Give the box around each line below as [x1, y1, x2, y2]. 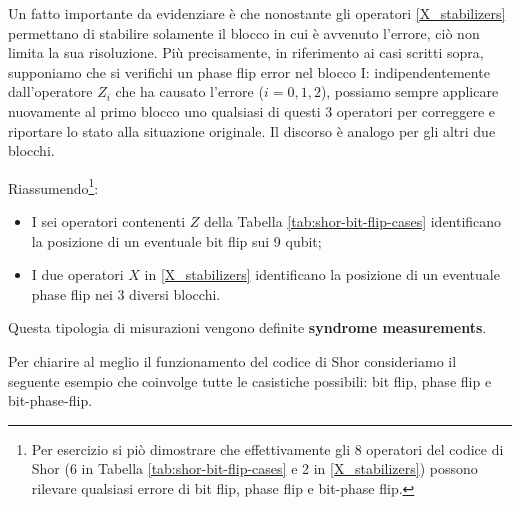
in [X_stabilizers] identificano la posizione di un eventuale [144, 264, 500, 285]
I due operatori [31, 264, 124, 285]
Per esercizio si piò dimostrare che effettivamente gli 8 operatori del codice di [31, 438, 504, 459]
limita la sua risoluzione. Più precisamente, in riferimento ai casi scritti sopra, [8, 42, 484, 63]
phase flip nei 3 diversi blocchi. [31, 283, 221, 304]
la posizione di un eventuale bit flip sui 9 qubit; [31, 230, 322, 251]
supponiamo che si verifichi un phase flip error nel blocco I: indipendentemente [8, 61, 490, 82]
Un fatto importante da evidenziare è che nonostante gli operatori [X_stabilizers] [8, 3, 506, 23]
